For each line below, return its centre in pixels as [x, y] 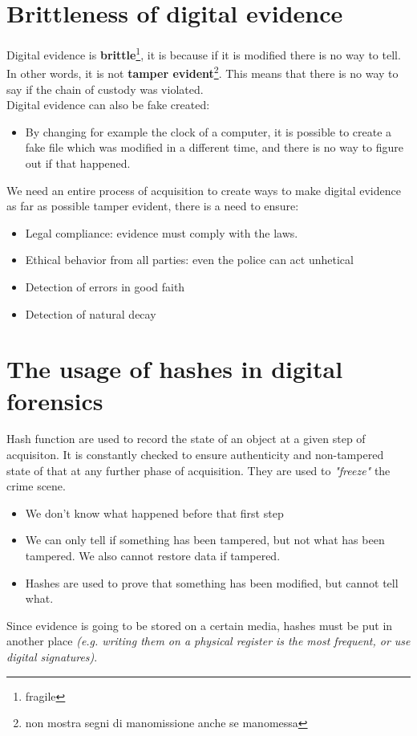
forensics [55, 400]
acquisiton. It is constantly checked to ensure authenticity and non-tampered [195, 455]
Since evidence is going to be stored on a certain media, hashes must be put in [200, 625]
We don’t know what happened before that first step [154, 512]
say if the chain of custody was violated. [105, 89]
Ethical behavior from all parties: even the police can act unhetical [189, 260]
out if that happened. [78, 163]
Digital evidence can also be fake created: [108, 105]
